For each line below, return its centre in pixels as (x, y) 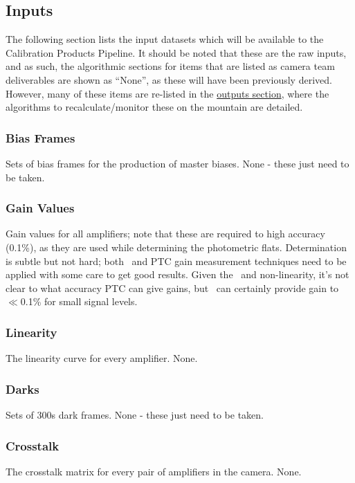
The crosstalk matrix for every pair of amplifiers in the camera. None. (154, 471)
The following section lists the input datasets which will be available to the (165, 39)
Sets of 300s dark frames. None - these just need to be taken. (135, 414)
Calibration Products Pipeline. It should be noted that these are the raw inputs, (176, 52)
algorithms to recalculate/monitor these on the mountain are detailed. (154, 107)
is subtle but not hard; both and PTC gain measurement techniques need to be (176, 261)
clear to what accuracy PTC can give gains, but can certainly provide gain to (172, 288)
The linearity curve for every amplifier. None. (102, 358)
